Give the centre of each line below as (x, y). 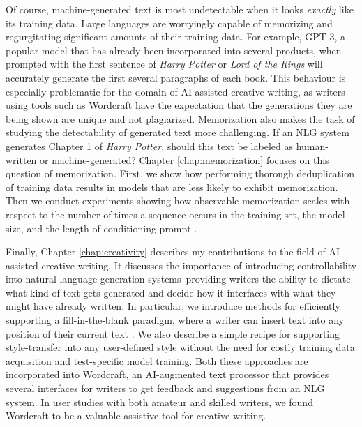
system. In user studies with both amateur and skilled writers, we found (159, 402)
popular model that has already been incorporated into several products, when (174, 50)
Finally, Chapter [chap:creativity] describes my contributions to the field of (166, 252)
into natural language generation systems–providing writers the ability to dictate (178, 279)
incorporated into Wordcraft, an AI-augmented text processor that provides (167, 374)
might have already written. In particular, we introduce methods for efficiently (173, 306)
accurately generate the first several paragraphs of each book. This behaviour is (176, 77)
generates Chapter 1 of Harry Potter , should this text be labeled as (149, 145)
